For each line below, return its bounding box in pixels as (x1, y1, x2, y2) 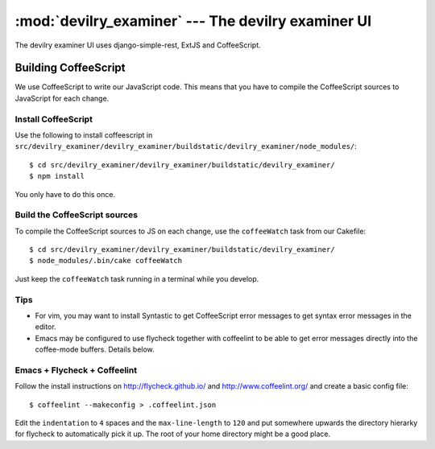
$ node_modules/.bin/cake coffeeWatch (29, 256, 183, 266)
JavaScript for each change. (14, 93, 110, 103)
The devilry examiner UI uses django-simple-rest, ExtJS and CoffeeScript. (14, 40, 261, 50)
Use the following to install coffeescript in (14, 130, 153, 140)
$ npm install (29, 171, 85, 181)
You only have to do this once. (14, 189, 116, 199)
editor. (35, 322, 56, 332)
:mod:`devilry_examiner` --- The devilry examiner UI (14, 12, 372, 30)
